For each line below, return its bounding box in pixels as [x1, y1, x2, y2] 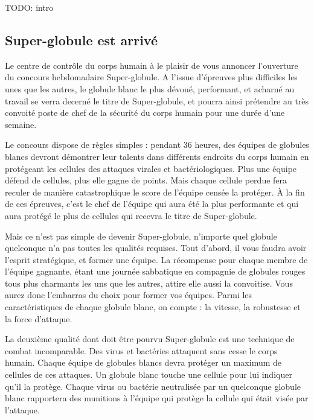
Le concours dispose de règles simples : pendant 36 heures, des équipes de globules [5, 138, 309, 151]
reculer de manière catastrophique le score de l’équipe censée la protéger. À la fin [5, 185, 305, 198]
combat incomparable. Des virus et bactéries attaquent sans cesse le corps [5, 344, 278, 357]
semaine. [5, 118, 37, 130]
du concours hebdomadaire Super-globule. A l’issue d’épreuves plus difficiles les [5, 71, 298, 83]
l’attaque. [5, 403, 40, 416]
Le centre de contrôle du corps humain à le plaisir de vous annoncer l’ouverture [5, 59, 298, 71]
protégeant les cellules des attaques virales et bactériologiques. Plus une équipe [5, 162, 297, 174]
